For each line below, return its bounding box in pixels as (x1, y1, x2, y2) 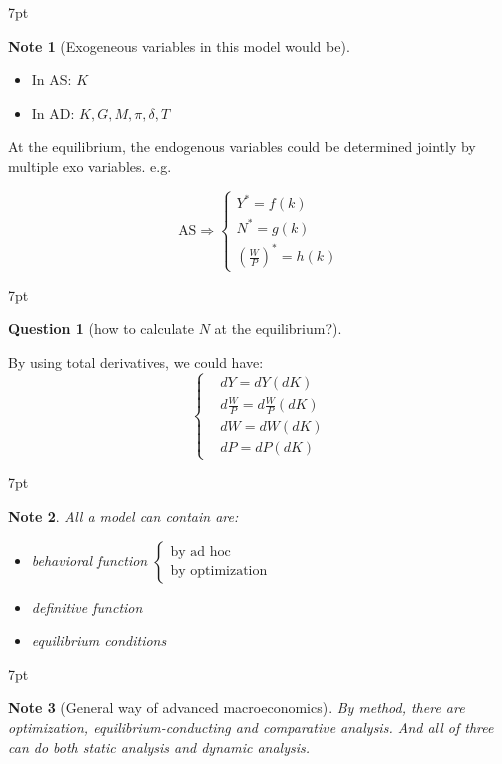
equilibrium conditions (31, 630, 167, 651)
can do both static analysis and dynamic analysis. (8, 736, 311, 757)
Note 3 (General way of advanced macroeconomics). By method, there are (8, 697, 465, 718)
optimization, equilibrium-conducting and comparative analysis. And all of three (8, 716, 494, 737)
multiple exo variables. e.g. (8, 155, 172, 176)
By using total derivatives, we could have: (8, 351, 264, 372)
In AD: (31, 102, 75, 123)
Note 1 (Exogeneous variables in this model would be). (8, 35, 350, 56)
